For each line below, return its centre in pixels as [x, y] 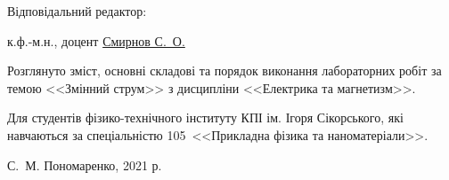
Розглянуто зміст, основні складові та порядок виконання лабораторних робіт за [224, 70]
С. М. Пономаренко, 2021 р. [85, 164]
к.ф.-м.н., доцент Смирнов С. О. [96, 40]
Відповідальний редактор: [77, 11]
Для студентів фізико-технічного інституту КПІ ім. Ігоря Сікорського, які [205, 117]
